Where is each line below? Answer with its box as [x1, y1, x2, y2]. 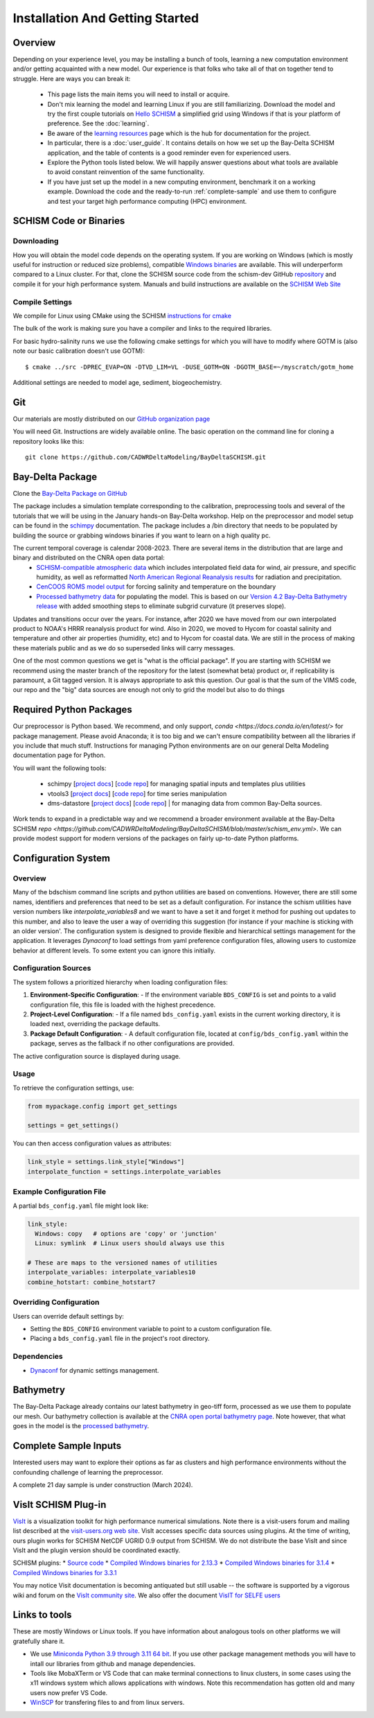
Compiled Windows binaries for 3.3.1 [12, 1568, 117, 1577]
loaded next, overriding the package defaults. [30, 1020, 161, 1028]
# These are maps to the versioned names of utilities [27, 1259, 217, 1267]
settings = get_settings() [27, 1122, 119, 1129]
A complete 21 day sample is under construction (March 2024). [12, 1480, 193, 1489]
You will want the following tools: [12, 763, 107, 772]
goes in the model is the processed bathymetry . [12, 1422, 149, 1430]
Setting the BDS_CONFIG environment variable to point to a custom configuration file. [30, 1325, 272, 1333]
